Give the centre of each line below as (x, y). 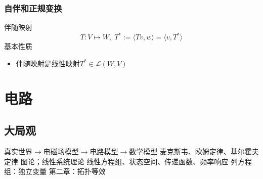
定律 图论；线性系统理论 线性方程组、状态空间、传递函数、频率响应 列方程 (128, 161)
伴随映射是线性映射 (48, 63)
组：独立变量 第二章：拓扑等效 (55, 171)
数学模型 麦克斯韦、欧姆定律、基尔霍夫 (194, 151)
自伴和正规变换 (33, 8)
